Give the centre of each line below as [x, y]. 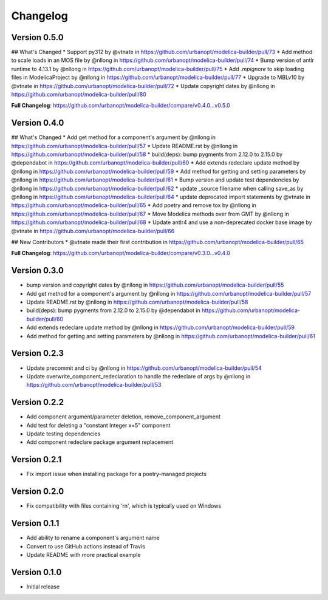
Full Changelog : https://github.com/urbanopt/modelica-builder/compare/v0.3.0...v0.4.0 [121, 253]
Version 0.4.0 [38, 123]
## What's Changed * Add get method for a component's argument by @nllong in [113, 137]
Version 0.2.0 [38, 492]
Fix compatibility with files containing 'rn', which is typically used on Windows [124, 506]
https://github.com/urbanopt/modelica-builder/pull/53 [94, 385]
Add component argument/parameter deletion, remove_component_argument [124, 417]
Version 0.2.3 [37, 353]
